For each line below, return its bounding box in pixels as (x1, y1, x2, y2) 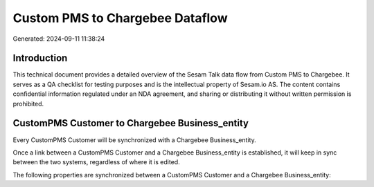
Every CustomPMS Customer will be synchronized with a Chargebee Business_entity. (12, 135, 256, 144)
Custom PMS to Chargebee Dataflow (12, 10, 228, 26)
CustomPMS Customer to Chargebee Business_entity (12, 117, 249, 129)
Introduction (12, 52, 68, 64)
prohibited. (12, 99, 44, 108)
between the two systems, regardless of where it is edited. (12, 158, 180, 166)
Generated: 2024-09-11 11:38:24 (12, 35, 105, 43)
